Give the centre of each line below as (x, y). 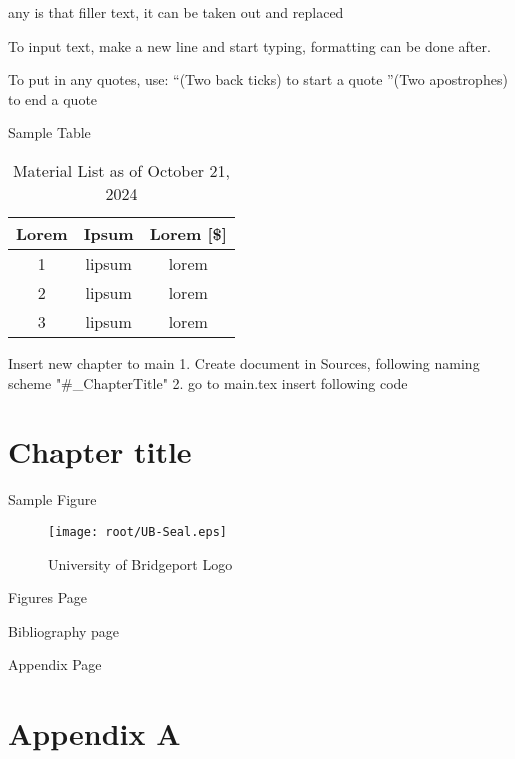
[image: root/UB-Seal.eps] (137, 531)
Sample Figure (52, 499)
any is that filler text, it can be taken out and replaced (176, 12)
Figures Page (48, 597)
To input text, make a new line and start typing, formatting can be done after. (249, 45)
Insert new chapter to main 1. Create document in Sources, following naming (244, 362)
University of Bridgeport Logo (140, 563)
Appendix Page (55, 664)
